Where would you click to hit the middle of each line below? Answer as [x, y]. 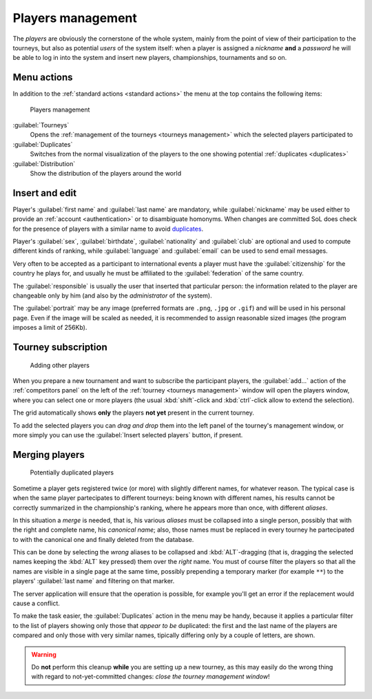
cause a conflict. [36, 603]
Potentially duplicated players [72, 472]
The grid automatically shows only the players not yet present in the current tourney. [133, 413]
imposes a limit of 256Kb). [50, 328]
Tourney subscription [60, 347]
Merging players [49, 455]
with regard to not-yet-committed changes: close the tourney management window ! [151, 677]
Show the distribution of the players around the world [106, 173]
